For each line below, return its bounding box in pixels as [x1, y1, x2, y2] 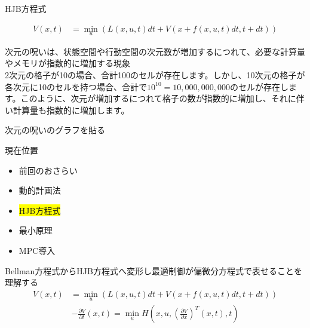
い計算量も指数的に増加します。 [5, 103, 130, 116]
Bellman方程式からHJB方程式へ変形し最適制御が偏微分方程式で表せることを [5, 264, 302, 277]
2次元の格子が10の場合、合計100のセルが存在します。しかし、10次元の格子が [5, 69, 305, 81]
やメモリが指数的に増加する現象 [5, 57, 130, 69]
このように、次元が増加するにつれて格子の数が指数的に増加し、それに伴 [20, 92, 305, 105]
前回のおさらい [19, 164, 78, 176]
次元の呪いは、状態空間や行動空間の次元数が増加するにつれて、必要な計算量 [5, 45, 305, 57]
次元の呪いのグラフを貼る [5, 124, 105, 136]
